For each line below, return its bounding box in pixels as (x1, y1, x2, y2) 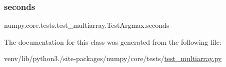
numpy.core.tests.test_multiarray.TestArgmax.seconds (4, 20, 169, 30)
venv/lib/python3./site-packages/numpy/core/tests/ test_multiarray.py (4, 53, 222, 64)
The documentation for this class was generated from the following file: (4, 36, 221, 47)
